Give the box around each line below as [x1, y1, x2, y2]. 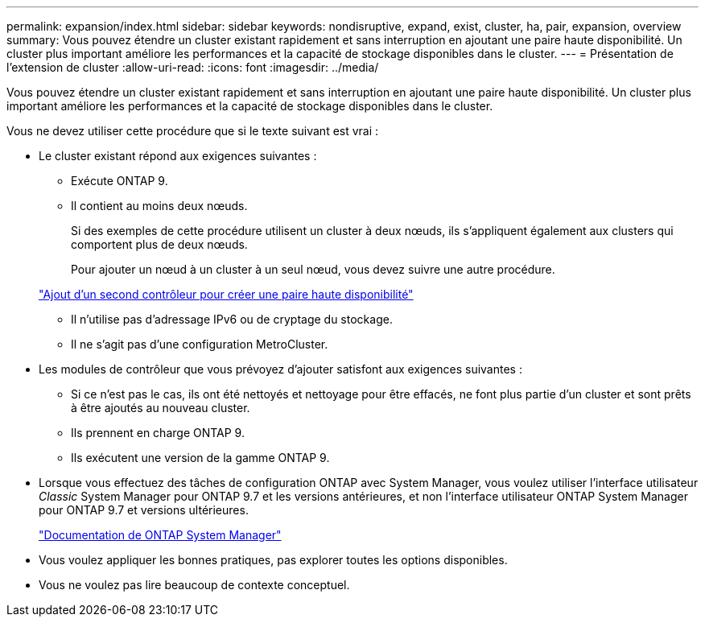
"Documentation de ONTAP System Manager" [39, 528, 282, 542]
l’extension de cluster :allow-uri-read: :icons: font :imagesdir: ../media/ [6, 60, 379, 74]
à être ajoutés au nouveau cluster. [71, 401, 250, 415]
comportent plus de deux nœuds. [71, 237, 248, 251]
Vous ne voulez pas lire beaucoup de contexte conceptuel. [39, 578, 350, 592]
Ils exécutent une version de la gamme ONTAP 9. [71, 451, 330, 464]
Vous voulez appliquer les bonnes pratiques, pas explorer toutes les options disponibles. [39, 553, 508, 567]
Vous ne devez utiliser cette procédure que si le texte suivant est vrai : [6, 124, 379, 138]
